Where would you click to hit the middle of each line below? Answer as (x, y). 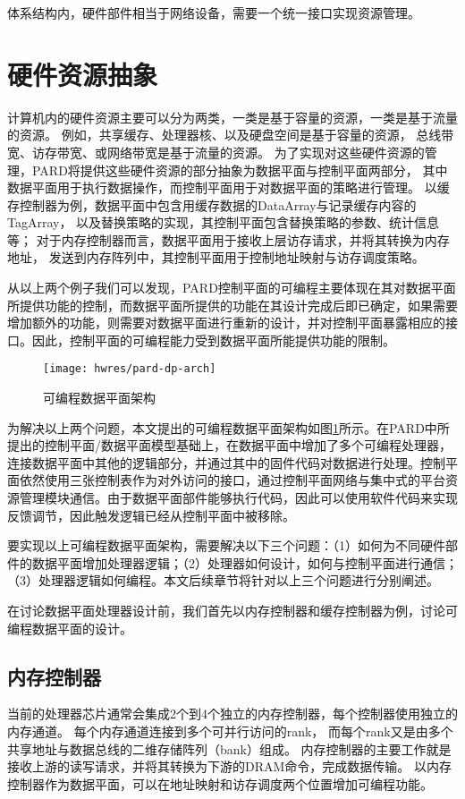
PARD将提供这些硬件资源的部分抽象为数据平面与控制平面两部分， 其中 (240, 170)
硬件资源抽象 (83, 74)
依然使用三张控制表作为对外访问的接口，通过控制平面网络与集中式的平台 (232, 480)
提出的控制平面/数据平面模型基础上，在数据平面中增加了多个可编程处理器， (229, 445)
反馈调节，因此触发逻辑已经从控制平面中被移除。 (151, 515)
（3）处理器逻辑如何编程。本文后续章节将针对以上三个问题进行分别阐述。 (223, 580)
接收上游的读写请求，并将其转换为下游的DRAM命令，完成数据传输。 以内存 (229, 766)
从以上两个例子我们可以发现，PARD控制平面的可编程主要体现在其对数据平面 (232, 288)
